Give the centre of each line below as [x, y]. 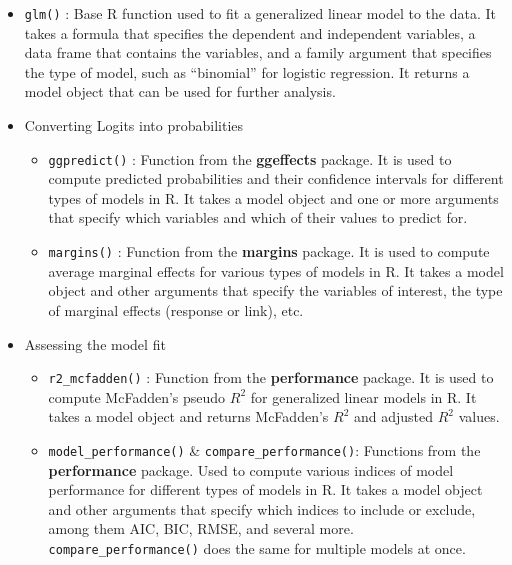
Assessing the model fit [95, 343]
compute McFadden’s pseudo [137, 396]
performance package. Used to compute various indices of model [251, 469]
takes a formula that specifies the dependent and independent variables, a [250, 32]
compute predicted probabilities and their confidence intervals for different [276, 178]
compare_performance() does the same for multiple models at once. [257, 547]
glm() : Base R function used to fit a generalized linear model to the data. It [260, 13]
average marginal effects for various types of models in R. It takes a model [276, 270]
